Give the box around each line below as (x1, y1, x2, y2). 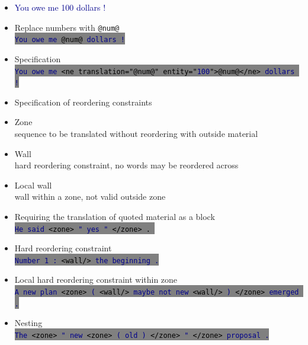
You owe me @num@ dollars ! (14, 36, 125, 44)
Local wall (14, 178, 52, 191)
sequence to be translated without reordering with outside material (14, 127, 258, 139)
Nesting (14, 317, 43, 329)
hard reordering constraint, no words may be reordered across (14, 159, 239, 171)
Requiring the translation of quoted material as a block (14, 210, 215, 222)
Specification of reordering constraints (14, 95, 152, 108)
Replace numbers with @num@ (14, 21, 120, 33)
